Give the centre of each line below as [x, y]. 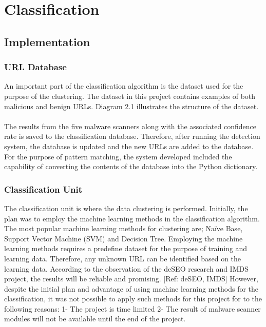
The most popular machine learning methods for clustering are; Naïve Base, [123, 228]
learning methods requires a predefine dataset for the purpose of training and [126, 248]
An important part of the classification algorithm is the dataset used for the [124, 86]
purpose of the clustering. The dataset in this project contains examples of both [130, 96]
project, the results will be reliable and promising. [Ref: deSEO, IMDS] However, [131, 279]
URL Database [35, 67]
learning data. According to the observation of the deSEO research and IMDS [126, 268]
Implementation [47, 41]
